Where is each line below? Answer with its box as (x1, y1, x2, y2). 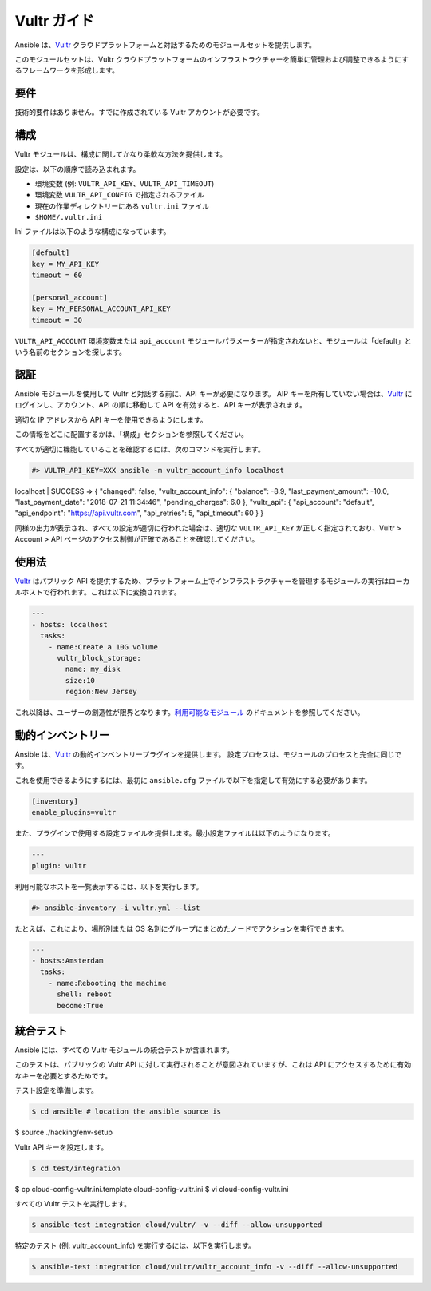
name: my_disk (65, 665, 121, 674)
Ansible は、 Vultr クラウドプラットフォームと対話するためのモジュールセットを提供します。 (14, 40, 317, 50)
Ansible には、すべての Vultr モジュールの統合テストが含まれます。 (14, 1045, 235, 1055)
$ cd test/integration (31, 1163, 121, 1173)
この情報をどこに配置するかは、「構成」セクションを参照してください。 (14, 430, 249, 439)
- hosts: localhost (31, 620, 108, 629)
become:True (57, 1001, 104, 1010)
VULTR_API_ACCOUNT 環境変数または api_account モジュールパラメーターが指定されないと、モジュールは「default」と (14, 336, 412, 345)
